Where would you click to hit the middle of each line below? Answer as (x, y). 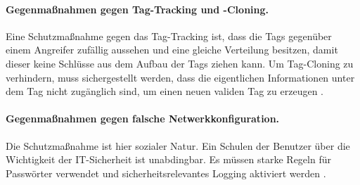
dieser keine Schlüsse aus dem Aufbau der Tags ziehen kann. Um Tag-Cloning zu (180, 63)
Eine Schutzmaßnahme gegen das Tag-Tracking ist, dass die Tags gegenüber (169, 36)
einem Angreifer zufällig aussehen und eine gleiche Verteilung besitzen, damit (172, 50)
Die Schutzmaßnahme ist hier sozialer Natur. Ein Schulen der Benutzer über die (178, 145)
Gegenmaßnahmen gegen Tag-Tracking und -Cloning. (137, 9)
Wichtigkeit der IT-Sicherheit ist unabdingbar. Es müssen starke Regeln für (168, 159)
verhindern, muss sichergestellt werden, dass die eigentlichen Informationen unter (180, 77)
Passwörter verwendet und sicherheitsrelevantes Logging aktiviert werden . (166, 173)
